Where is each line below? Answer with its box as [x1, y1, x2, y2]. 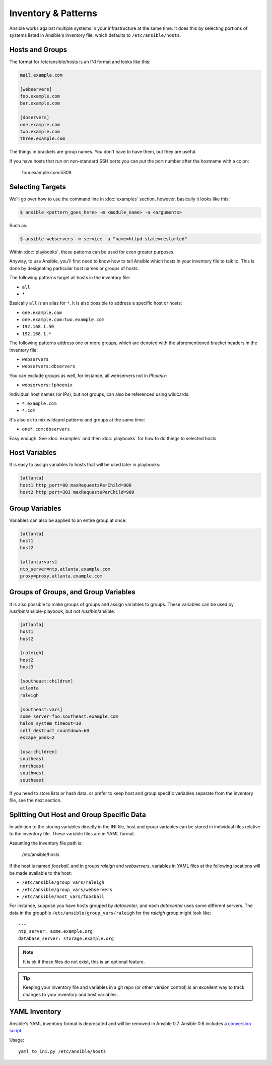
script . [9, 1028, 23, 1034]
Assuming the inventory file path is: [9, 840, 83, 846]
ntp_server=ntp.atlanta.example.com [20, 566, 111, 572]
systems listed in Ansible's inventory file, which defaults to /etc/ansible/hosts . [9, 32, 181, 38]
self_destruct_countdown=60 [20, 727, 89, 733]
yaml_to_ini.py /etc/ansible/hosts [18, 1048, 106, 1054]
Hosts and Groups [9, 45, 67, 54]
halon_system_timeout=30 [20, 721, 82, 726]
